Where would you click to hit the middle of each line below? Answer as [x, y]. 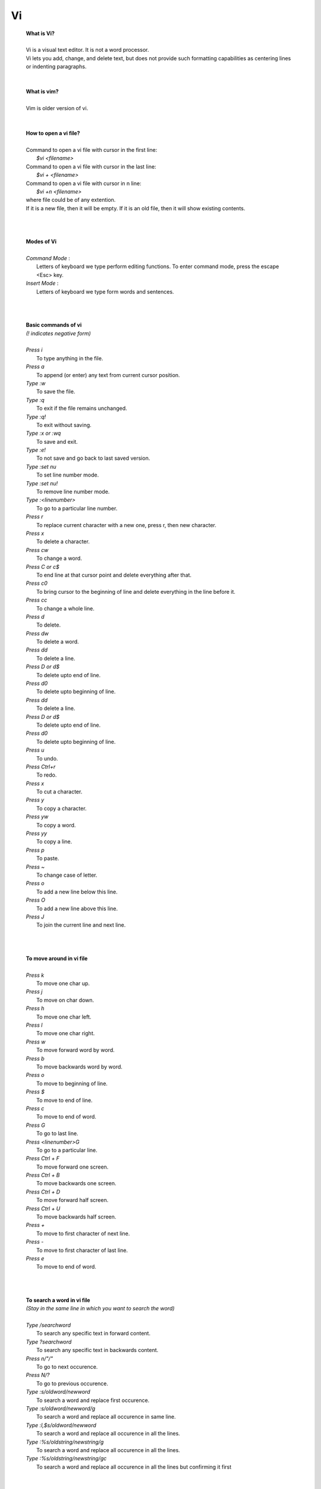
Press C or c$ [43, 566]
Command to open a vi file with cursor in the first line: [92, 150]
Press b [35, 1058]
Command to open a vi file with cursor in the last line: [91, 166]
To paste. [48, 858]
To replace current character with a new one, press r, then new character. [127, 525]
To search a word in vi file [58, 1300]
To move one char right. [66, 1033]
